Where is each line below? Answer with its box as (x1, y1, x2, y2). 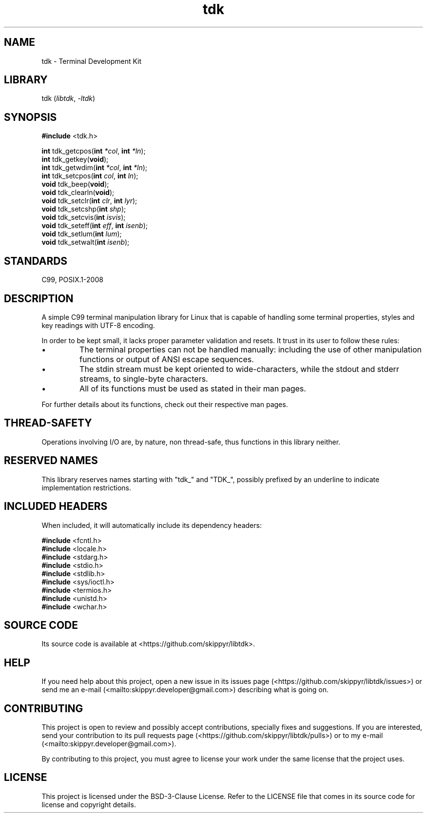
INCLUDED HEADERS (4, 500, 108, 513)
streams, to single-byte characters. (79, 373, 208, 384)
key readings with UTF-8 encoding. (41, 321, 155, 330)
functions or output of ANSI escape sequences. (79, 354, 254, 364)
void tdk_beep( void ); (41, 180, 109, 189)
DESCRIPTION (4, 292, 74, 305)
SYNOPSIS (4, 111, 57, 123)
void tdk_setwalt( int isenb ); (41, 238, 130, 247)
